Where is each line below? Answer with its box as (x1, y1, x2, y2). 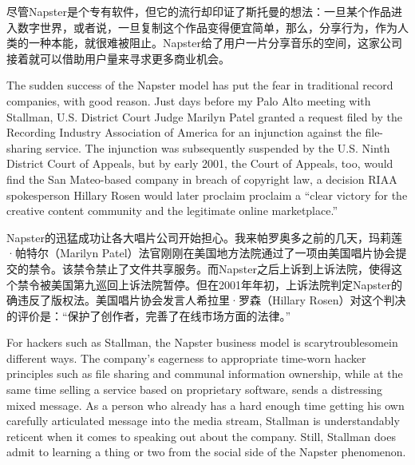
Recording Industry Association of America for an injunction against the (6, 124, 362, 141)
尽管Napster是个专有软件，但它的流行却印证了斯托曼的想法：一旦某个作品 (6, 3, 391, 19)
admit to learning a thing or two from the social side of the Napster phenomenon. (6, 443, 406, 460)
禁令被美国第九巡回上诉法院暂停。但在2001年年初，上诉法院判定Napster (17, 276, 391, 292)
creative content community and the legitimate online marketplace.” (6, 202, 338, 219)
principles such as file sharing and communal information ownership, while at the (6, 365, 403, 382)
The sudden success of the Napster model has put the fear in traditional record (6, 77, 393, 93)
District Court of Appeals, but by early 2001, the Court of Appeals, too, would (6, 155, 393, 172)
